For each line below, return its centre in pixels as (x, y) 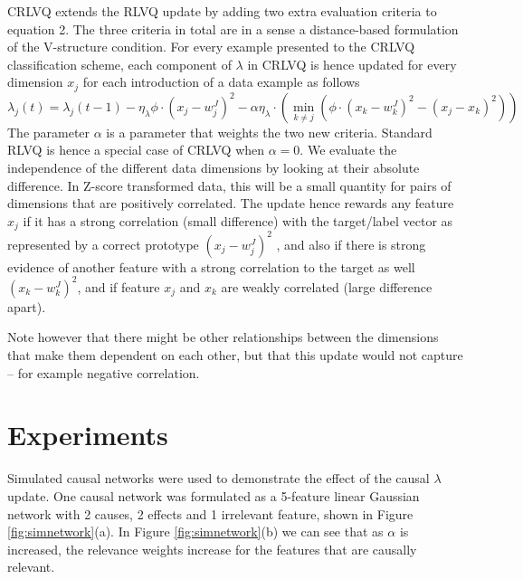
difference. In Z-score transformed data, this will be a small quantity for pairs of (229, 185)
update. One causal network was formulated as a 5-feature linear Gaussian (214, 495)
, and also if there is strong (351, 244)
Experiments (88, 435)
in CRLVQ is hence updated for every (352, 64)
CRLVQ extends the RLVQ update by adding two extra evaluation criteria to (222, 11)
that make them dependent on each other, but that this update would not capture (235, 355)
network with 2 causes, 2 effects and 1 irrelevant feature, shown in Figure (210, 513)
